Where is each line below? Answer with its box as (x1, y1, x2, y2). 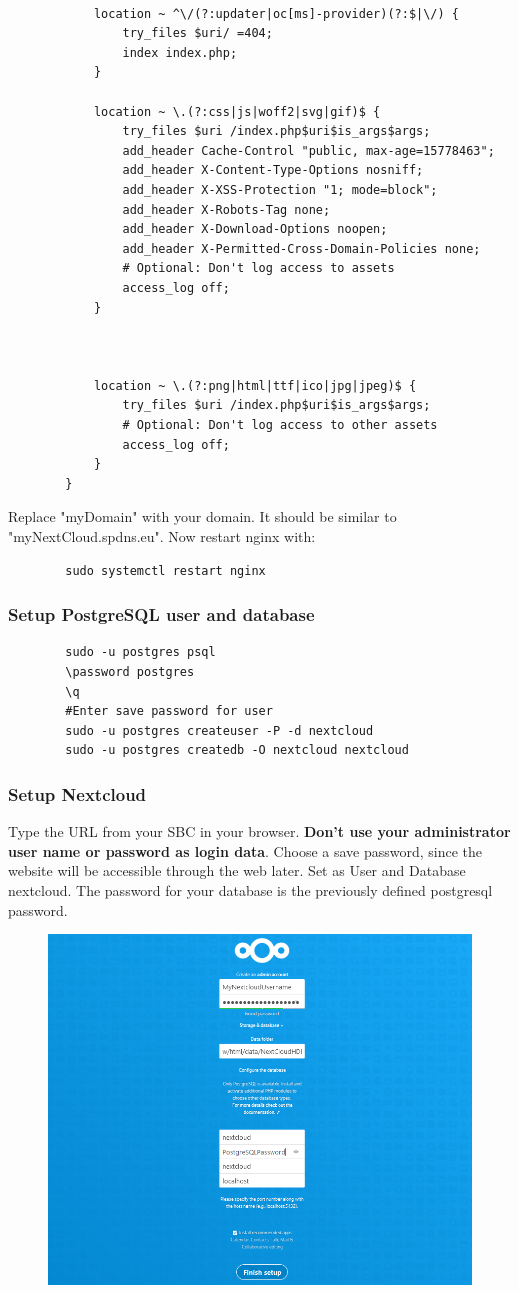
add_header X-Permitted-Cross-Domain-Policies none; (122, 241, 481, 256)
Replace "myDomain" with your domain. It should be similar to (8, 506, 397, 527)
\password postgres (65, 665, 195, 680)
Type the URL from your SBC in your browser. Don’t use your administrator (8, 821, 511, 842)
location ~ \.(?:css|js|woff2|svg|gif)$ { (93, 104, 381, 119)
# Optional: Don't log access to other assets (122, 418, 438, 433)
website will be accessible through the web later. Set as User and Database (8, 860, 466, 881)
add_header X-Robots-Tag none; (122, 202, 331, 217)
